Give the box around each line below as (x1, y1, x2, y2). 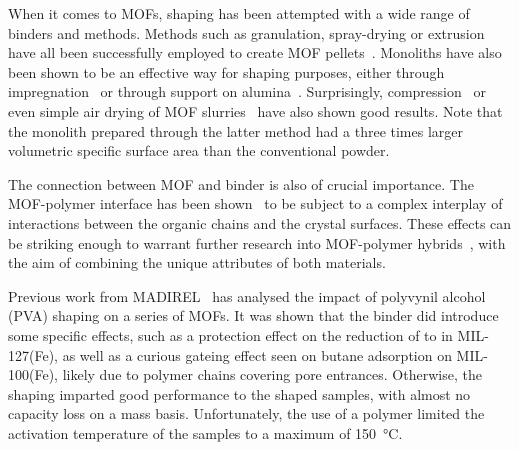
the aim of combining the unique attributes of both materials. (8, 252, 386, 273)
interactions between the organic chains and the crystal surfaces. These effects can (8, 212, 512, 233)
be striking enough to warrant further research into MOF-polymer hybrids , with (8, 232, 506, 253)
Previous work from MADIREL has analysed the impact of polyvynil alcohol (8, 285, 486, 306)
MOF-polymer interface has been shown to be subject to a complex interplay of (8, 193, 503, 214)
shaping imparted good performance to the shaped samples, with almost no (8, 383, 471, 404)
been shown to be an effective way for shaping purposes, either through (8, 61, 445, 82)
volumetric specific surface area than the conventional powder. (8, 140, 390, 161)
